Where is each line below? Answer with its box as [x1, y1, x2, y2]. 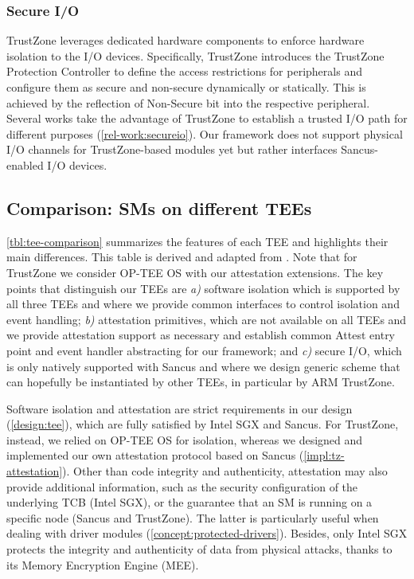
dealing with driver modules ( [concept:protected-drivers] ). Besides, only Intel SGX [6, 525, 408, 542]
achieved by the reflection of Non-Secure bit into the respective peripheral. [6, 94, 370, 111]
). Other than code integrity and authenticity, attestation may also [62, 463, 388, 479]
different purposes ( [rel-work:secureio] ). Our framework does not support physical [6, 125, 403, 142]
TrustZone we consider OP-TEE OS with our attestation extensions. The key [6, 264, 384, 280]
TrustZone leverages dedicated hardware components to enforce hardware [6, 32, 365, 49]
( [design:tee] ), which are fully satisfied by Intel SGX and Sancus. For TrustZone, [6, 416, 399, 432]
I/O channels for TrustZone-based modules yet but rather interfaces [6, 141, 338, 158]
